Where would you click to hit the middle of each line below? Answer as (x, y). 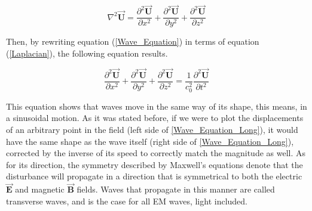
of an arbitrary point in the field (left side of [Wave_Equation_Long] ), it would (152, 130)
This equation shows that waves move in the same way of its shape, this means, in (157, 106)
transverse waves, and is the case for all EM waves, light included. (127, 201)
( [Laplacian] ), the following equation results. (87, 53)
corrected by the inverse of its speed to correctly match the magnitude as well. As (156, 153)
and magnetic (40, 189)
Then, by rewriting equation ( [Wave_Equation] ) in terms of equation (133, 41)
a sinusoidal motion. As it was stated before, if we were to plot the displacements (155, 118)
